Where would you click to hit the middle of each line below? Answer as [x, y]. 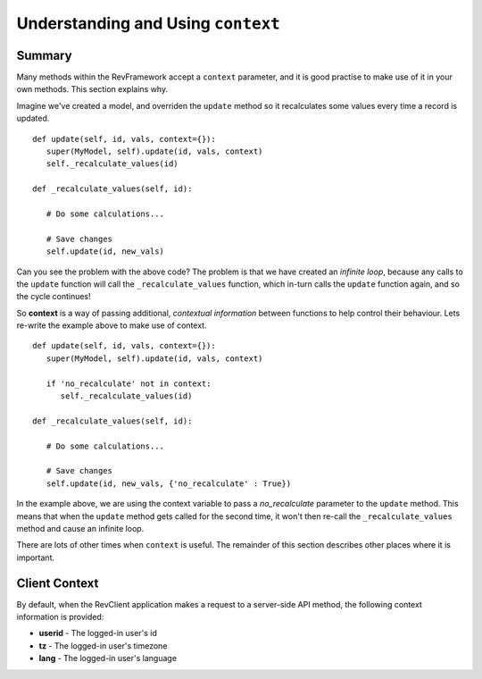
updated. [33, 118]
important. [36, 557]
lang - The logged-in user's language [108, 658]
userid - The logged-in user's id [98, 633]
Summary [44, 55]
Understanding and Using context [148, 23]
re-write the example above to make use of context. [112, 325]
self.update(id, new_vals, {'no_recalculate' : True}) [169, 483]
